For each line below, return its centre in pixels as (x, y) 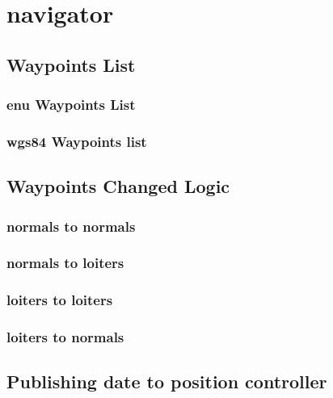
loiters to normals (65, 337)
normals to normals (71, 226)
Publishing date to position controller (167, 381)
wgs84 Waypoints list (77, 141)
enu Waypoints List (71, 105)
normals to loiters (65, 263)
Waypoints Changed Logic (118, 186)
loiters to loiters (60, 300)
